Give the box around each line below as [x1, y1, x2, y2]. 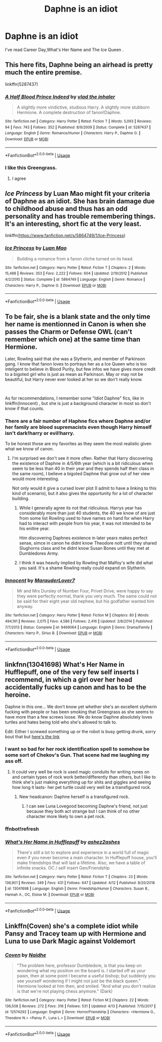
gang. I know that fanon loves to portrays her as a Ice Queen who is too [5, 361, 147, 367]
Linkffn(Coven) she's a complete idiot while [5, 922, 138, 930]
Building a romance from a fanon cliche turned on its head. [16, 256, 134, 261]
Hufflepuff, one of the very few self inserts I [5, 668, 139, 676]
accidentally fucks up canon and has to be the [5, 683, 147, 691]
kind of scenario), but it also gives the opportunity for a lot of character [12, 491, 153, 497]
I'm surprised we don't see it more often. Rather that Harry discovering [12, 455, 153, 461]
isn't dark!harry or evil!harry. [5, 430, 75, 436]
